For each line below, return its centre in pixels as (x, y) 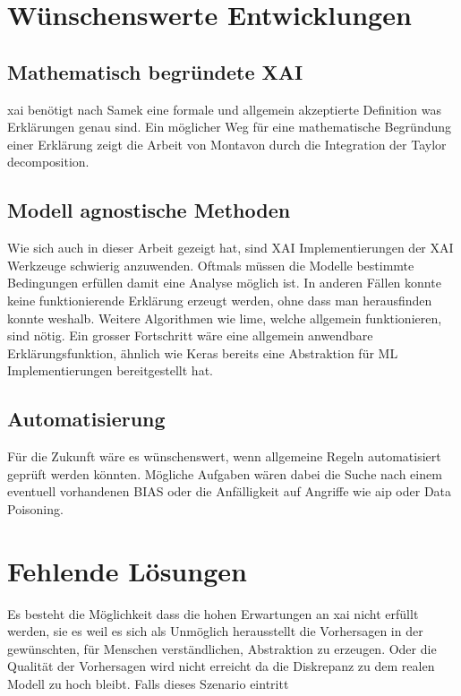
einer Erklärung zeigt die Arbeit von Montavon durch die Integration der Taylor (227, 144)
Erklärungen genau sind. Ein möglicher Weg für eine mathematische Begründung (230, 127)
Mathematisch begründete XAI (155, 71)
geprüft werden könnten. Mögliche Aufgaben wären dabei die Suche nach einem (225, 473)
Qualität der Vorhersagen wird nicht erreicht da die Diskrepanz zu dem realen (221, 666)
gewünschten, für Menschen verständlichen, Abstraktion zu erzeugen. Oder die (222, 648)
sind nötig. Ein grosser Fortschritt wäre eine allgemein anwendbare (190, 335)
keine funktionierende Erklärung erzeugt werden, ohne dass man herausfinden (220, 300)
